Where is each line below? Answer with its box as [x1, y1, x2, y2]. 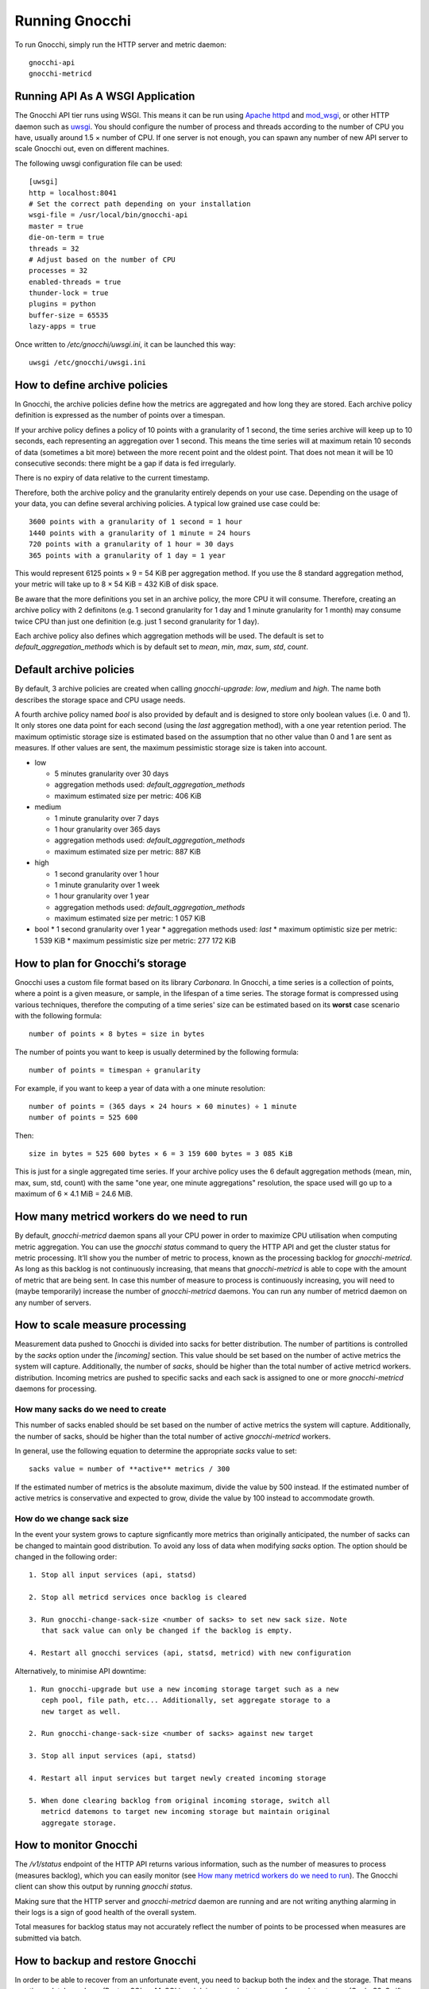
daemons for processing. [14, 1384, 97, 1393]
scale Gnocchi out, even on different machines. [14, 144, 170, 154]
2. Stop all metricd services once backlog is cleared [29, 1593, 247, 1602]
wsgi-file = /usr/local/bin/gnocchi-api [29, 211, 188, 220]
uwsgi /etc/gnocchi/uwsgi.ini [29, 358, 147, 368]
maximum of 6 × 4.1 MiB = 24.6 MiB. [14, 1189, 133, 1199]
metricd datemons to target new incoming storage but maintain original [41, 1807, 330, 1816]
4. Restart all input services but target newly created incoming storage [29, 1774, 327, 1783]
